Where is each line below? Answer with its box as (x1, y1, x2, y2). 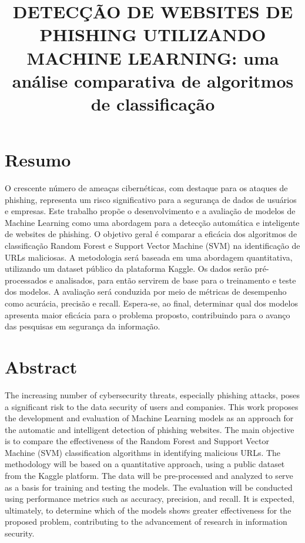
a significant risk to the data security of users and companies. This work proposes (5, 400, 299, 412)
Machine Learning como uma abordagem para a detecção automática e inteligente (5, 216, 300, 228)
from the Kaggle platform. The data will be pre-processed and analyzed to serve (5, 469, 293, 482)
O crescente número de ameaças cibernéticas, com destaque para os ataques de (5, 182, 288, 194)
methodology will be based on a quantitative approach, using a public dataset (5, 458, 285, 470)
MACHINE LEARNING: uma (26, 45, 279, 69)
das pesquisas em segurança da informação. (5, 320, 160, 332)
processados (5, 274, 47, 286)
